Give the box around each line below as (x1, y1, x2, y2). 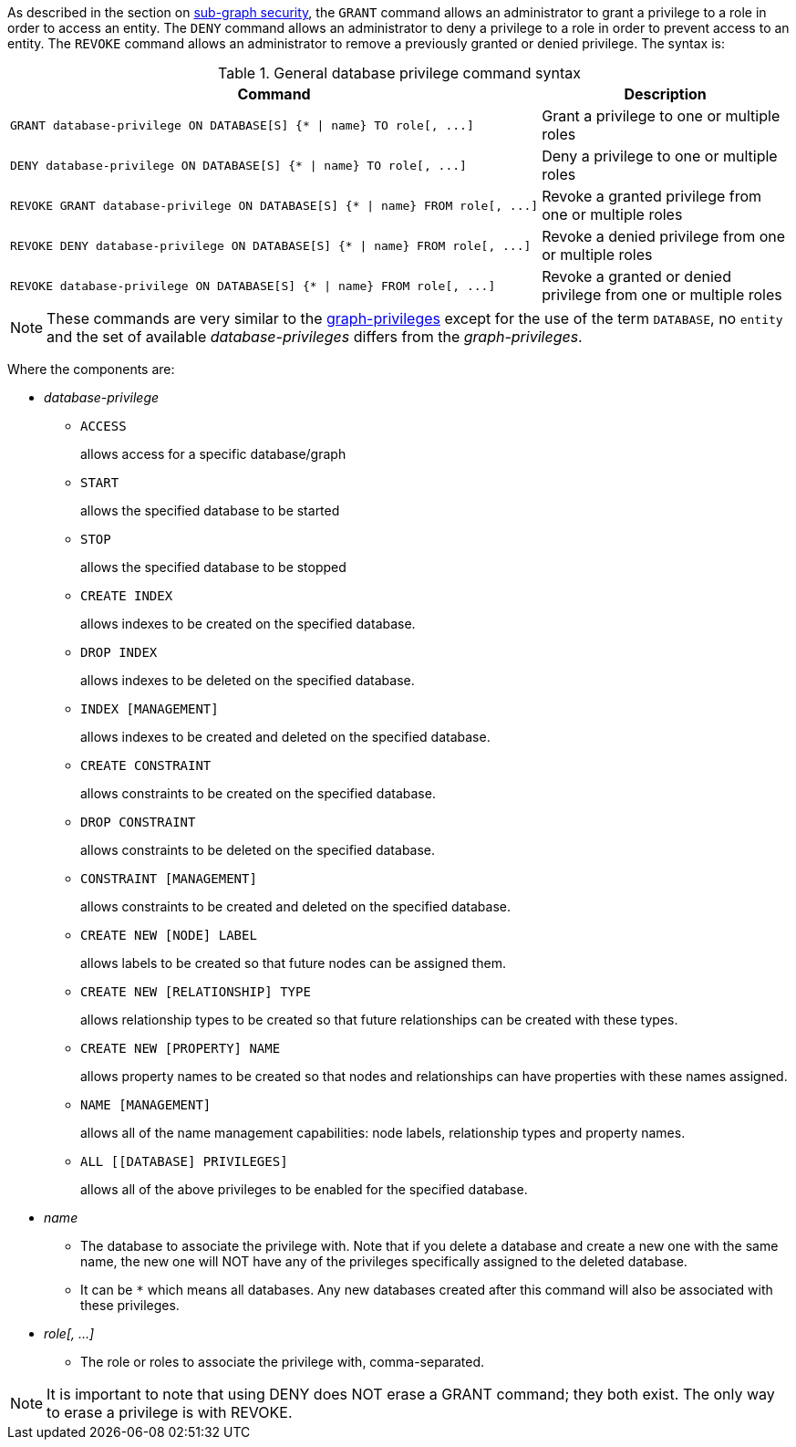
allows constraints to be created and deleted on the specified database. (80, 899, 511, 914)
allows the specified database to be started (80, 503, 340, 518)
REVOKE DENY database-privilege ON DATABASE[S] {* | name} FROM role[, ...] (10, 238, 532, 253)
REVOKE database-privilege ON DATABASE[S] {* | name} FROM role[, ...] (10, 278, 496, 293)
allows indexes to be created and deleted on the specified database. (80, 729, 491, 744)
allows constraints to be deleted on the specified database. (80, 842, 436, 858)
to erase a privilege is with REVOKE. (47, 1403, 293, 1421)
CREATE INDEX (80, 588, 173, 603)
